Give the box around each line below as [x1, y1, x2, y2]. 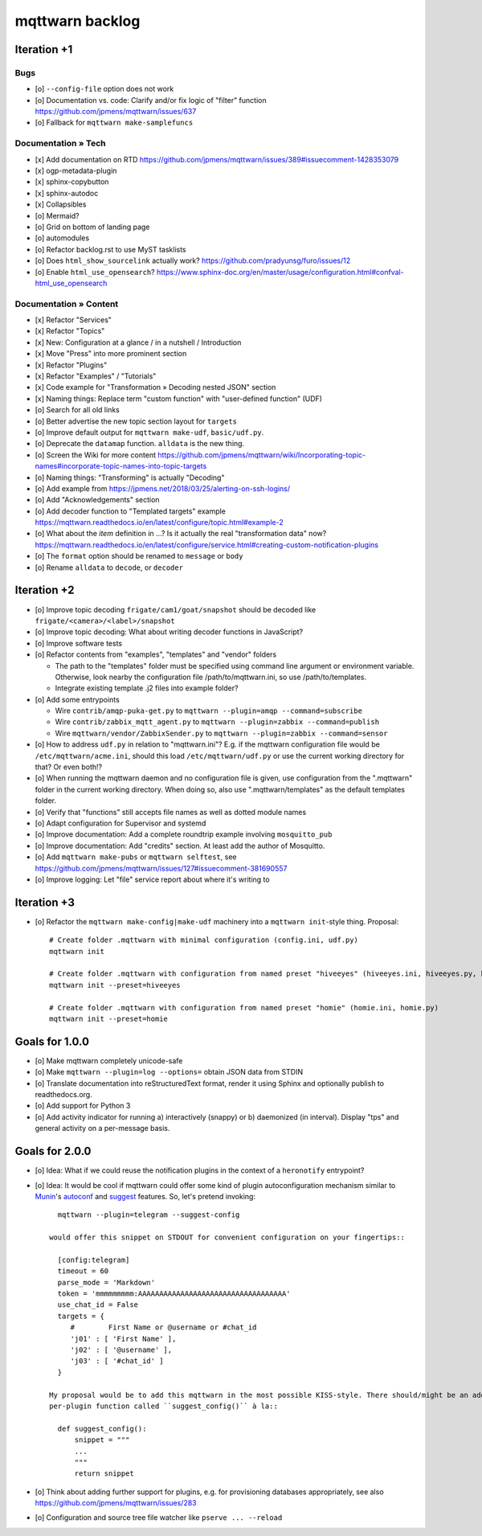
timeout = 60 [57, 1267, 109, 1276]
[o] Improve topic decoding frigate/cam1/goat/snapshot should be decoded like [35, 604, 317, 614]
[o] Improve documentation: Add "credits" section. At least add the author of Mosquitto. [35, 841, 325, 850]
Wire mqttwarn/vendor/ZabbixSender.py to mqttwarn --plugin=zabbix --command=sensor [55, 728, 388, 738]
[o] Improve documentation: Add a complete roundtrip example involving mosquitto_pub [35, 829, 333, 839]
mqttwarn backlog [14, 12, 141, 30]
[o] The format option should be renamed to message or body [35, 551, 243, 561]
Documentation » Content [14, 298, 119, 309]
